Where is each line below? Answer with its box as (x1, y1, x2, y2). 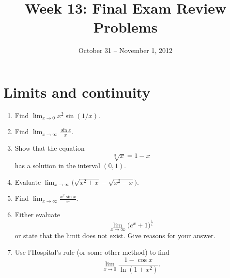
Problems (93, 17, 158, 37)
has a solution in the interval (15, 160, 100, 171)
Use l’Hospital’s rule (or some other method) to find (15, 247, 169, 257)
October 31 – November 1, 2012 (78, 45, 173, 55)
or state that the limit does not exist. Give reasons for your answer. (15, 230, 215, 241)
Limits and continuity (3, 82, 151, 102)
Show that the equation (15, 143, 85, 153)
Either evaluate (15, 209, 60, 220)
